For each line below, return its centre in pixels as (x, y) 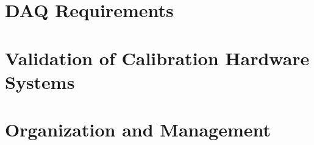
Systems (40, 81)
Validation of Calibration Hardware (157, 58)
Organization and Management (138, 129)
